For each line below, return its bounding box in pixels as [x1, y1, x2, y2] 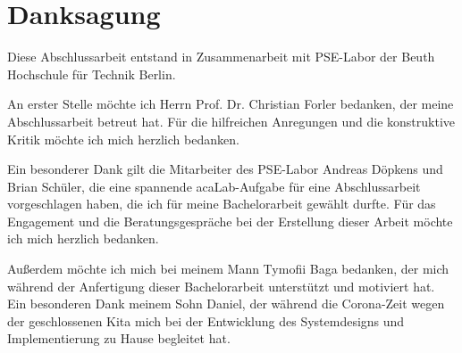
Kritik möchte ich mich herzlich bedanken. [7, 129, 239, 148]
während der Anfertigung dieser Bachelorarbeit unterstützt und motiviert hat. [7, 276, 435, 295]
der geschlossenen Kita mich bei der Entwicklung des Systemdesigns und [7, 311, 405, 330]
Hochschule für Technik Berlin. [7, 64, 176, 83]
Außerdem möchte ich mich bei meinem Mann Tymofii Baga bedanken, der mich [7, 259, 449, 278]
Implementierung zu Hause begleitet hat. [7, 329, 231, 348]
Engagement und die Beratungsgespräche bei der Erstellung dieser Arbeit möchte [7, 211, 453, 230]
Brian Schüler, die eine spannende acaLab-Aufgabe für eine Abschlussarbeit [7, 176, 421, 195]
